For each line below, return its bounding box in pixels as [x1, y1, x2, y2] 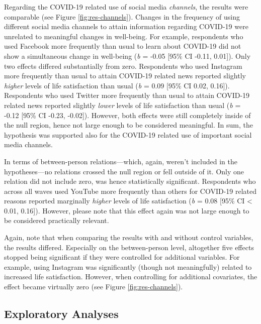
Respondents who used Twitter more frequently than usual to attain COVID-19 [4, 90, 250, 100]
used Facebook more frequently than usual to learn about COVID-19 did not [4, 41, 241, 51]
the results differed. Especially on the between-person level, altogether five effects [4, 242, 254, 252]
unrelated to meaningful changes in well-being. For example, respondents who [4, 31, 243, 41]
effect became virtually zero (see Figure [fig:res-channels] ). [4, 281, 183, 292]
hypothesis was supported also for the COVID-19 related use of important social [4, 129, 252, 140]
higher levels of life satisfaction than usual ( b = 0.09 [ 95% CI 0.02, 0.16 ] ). [4, 80, 230, 90]
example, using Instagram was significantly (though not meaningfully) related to [4, 261, 252, 272]
